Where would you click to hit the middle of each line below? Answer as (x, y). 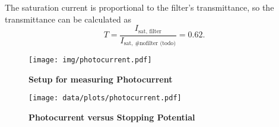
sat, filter (150, 31)
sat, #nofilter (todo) (150, 44)
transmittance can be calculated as (68, 19)
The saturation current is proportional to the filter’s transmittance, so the (139, 7)
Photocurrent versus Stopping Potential (112, 117)
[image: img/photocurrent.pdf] (90, 60)
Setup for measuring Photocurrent (101, 79)
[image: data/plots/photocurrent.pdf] (105, 98)
